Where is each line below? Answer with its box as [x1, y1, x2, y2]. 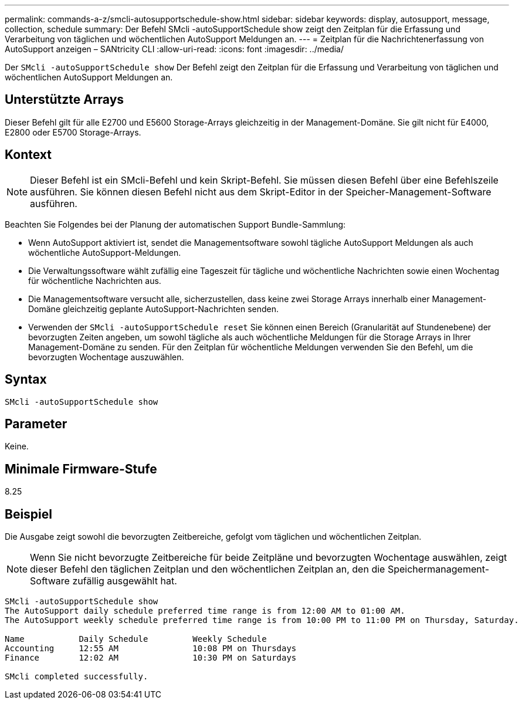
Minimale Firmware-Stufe [5, 461, 157, 476]
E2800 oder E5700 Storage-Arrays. [5, 127, 141, 137]
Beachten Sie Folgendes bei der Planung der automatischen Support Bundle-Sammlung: [5, 219, 346, 229]
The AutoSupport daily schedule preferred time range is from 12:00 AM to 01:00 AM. [5, 606, 405, 616]
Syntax [5, 372, 47, 387]
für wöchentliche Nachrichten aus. [28, 275, 161, 286]
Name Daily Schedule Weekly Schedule [5, 634, 267, 644]
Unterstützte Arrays [5, 92, 124, 107]
